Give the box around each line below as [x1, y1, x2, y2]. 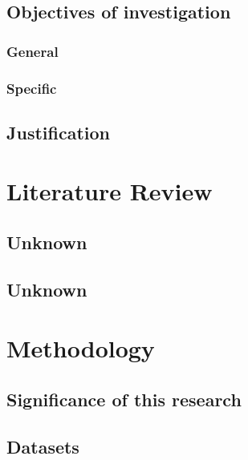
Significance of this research [6, 386, 242, 411]
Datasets [6, 434, 79, 458]
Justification [6, 119, 110, 144]
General [6, 41, 59, 61]
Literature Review [6, 175, 213, 208]
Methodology [6, 332, 155, 365]
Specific [6, 78, 57, 98]
